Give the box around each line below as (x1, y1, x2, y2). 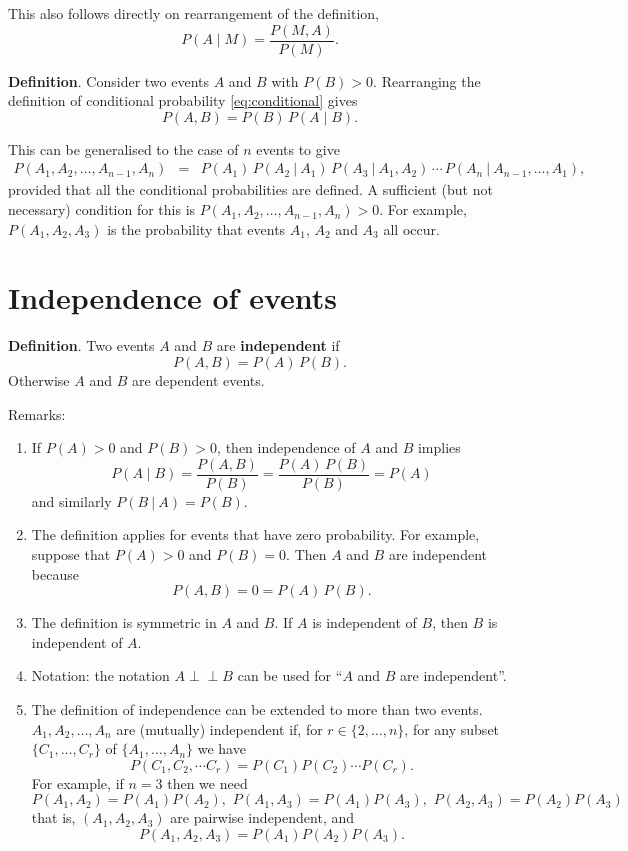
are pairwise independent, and (170, 807, 355, 828)
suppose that (31, 544, 111, 564)
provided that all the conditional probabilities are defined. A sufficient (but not (8, 179, 493, 200)
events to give (256, 138, 340, 159)
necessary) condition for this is (8, 199, 196, 220)
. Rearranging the (373, 70, 481, 91)
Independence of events (8, 277, 338, 318)
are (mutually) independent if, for (116, 718, 323, 739)
